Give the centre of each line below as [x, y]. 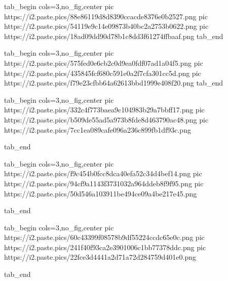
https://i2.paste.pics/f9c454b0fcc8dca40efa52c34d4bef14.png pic [103, 173]
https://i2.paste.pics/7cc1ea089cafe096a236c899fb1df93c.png [98, 129]
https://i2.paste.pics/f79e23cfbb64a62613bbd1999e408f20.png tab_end [113, 83]
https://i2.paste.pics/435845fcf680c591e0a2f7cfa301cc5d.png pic [103, 73]
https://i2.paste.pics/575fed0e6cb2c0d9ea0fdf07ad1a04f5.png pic [104, 63]
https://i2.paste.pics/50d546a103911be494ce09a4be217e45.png [101, 193]
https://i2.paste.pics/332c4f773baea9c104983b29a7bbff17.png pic [104, 110]
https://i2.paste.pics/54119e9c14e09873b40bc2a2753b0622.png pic [106, 26]
